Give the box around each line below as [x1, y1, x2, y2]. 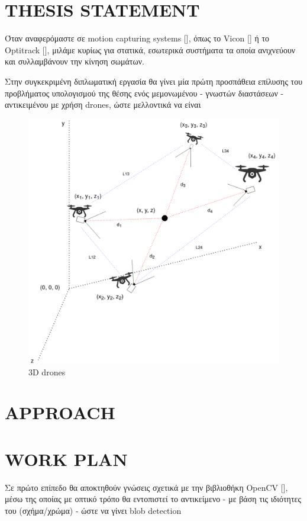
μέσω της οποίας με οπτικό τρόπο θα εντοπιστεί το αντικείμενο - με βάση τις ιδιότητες [5, 493, 301, 505]
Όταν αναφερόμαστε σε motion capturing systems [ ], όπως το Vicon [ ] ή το [5, 32, 270, 44]
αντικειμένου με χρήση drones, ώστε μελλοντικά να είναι [5, 98, 201, 111]
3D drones [28, 365, 66, 378]
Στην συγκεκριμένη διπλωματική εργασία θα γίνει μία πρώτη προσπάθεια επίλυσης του [5, 75, 303, 87]
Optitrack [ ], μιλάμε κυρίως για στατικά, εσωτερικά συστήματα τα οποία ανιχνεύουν [5, 43, 296, 56]
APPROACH [5, 400, 115, 424]
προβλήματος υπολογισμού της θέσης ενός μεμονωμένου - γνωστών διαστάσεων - [5, 86, 284, 99]
